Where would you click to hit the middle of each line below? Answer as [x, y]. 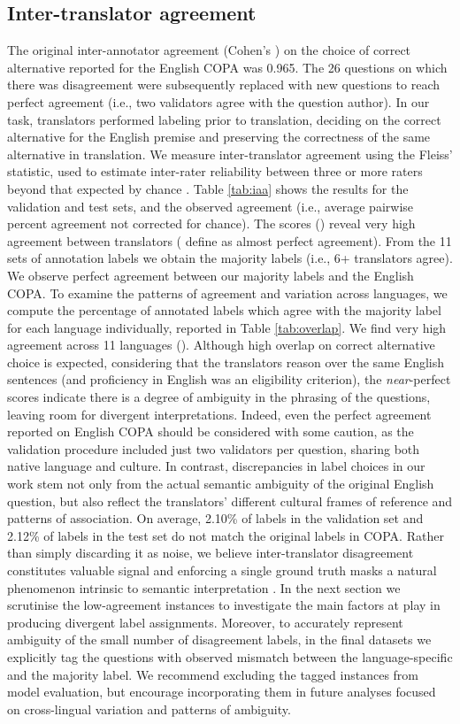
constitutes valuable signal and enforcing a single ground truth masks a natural [222, 570]
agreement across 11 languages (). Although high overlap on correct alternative [221, 345]
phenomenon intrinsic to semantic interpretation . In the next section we [204, 587]
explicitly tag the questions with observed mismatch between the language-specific [230, 656]
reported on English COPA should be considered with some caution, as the [211, 431]
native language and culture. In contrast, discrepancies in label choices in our [216, 466]
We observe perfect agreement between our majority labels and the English [211, 275]
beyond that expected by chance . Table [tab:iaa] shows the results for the [208, 188]
